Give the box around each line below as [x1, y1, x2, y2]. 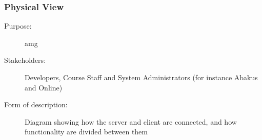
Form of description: [4, 99, 68, 110]
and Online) [25, 82, 63, 92]
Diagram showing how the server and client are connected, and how [25, 116, 237, 127]
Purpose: [4, 20, 32, 31]
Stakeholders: [4, 55, 46, 65]
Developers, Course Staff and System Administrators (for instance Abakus [25, 72, 258, 82]
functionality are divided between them [25, 126, 148, 137]
